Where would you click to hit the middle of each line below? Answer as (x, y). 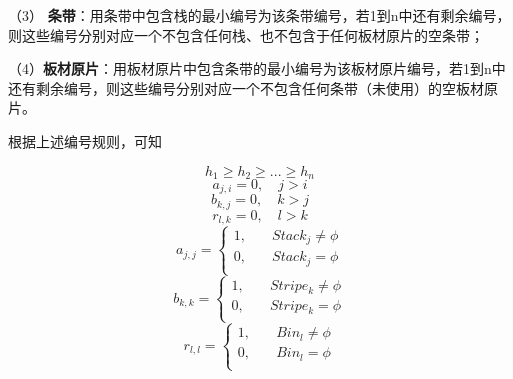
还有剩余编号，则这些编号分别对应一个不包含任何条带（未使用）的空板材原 (253, 87)
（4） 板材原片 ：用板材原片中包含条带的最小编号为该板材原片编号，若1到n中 (257, 68)
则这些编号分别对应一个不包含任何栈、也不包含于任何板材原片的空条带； (246, 34)
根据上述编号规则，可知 (85, 140)
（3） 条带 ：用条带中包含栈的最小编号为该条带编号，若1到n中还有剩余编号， (259, 15)
